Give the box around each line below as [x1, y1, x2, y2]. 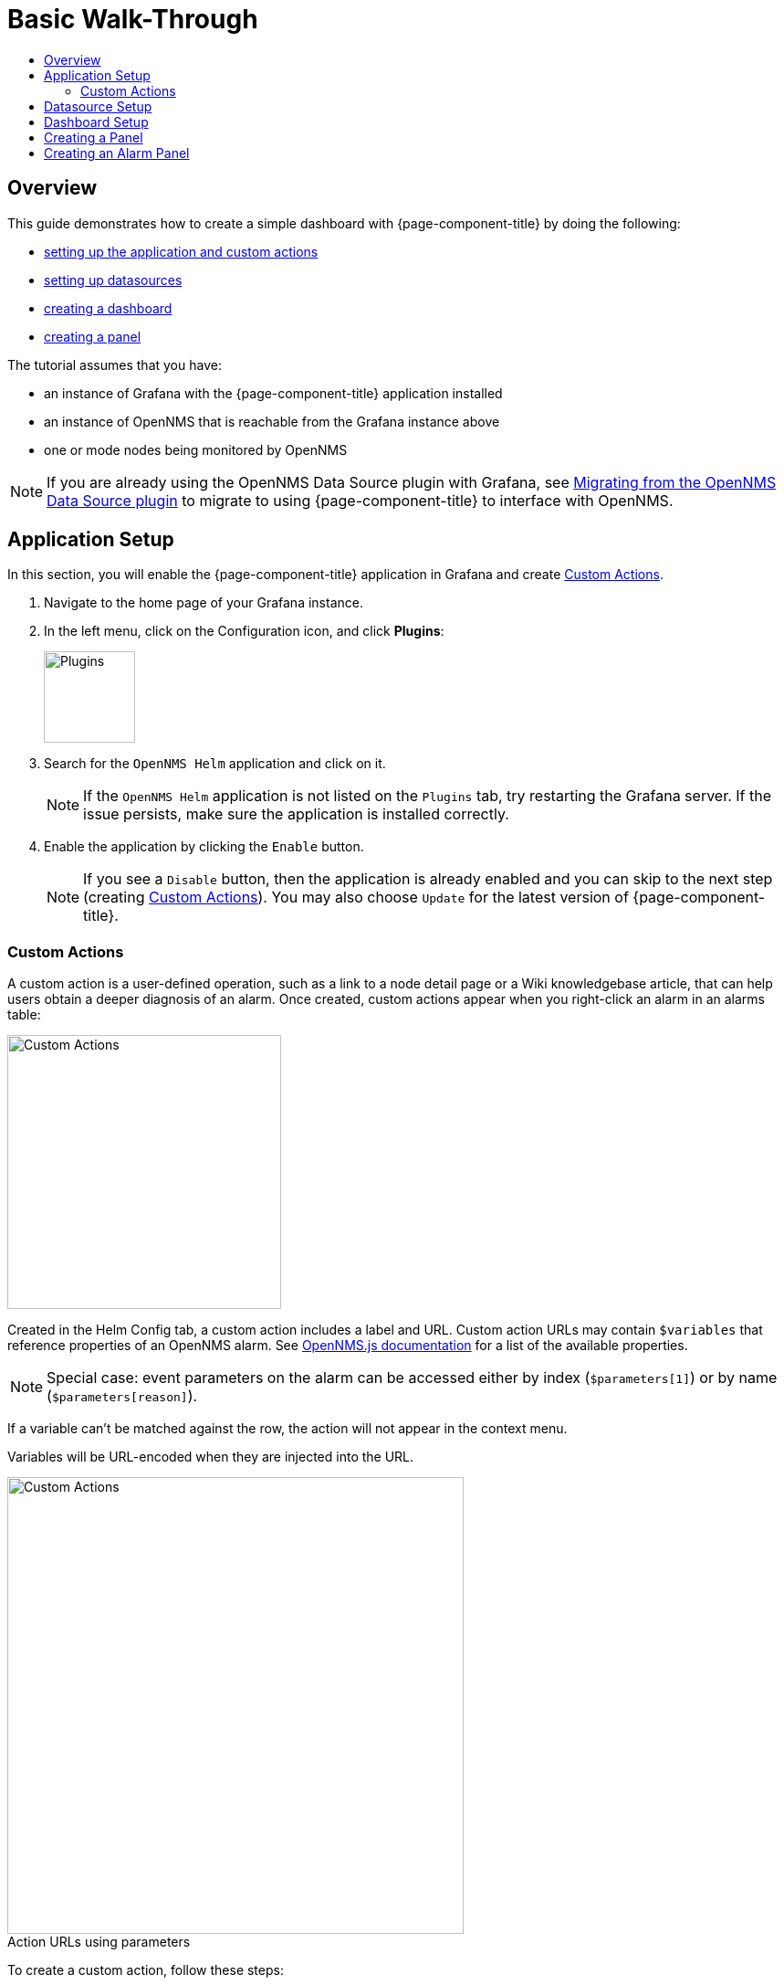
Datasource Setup [44, 98, 152, 114]
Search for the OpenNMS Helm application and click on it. [44, 755, 386, 772]
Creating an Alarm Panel [44, 144, 190, 161]
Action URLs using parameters [7, 1934, 191, 1950]
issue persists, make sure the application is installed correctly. [83, 805, 509, 824]
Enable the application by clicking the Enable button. [44, 839, 364, 855]
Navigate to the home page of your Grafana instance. [44, 595, 363, 611]
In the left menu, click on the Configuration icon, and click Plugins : [44, 623, 444, 639]
